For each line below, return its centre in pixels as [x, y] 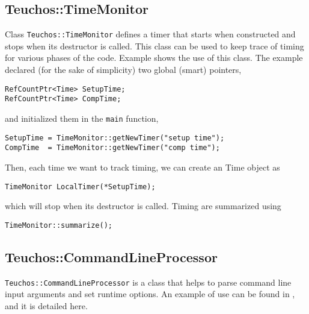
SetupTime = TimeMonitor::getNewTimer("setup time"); [115, 138]
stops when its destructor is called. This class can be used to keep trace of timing [154, 46]
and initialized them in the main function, [82, 118]
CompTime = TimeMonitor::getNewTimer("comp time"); [112, 148]
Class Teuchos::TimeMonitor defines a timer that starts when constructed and [150, 34]
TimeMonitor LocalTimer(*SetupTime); [80, 187]
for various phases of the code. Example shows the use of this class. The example [154, 58]
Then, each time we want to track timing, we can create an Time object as [142, 167]
